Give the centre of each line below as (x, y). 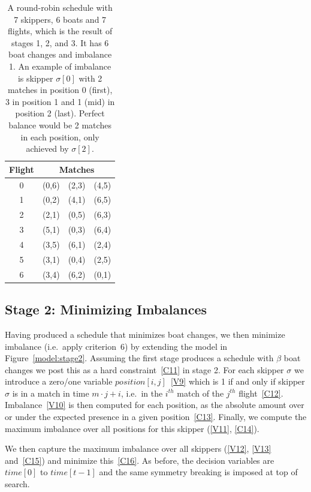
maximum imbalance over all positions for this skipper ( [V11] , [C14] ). (132, 428)
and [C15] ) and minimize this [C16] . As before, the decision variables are (140, 460)
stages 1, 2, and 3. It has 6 (60, 42)
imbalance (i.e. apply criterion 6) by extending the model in (116, 346)
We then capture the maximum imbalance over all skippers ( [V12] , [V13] (138, 448)
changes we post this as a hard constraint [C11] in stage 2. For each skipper (144, 369)
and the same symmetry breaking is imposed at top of (198, 472)
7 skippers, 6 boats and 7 (60, 19)
